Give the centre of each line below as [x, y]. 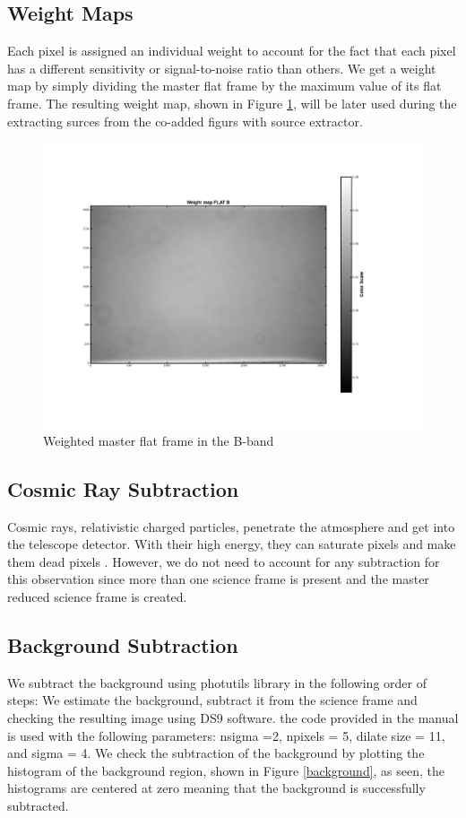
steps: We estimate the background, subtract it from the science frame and [212, 700]
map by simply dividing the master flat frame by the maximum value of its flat [224, 86]
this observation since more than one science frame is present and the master [218, 579]
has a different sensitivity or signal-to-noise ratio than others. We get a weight [222, 68]
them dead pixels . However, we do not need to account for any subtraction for [224, 561]
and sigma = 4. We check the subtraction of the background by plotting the [216, 753]
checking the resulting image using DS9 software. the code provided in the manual [233, 717]
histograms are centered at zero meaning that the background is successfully [216, 788]
